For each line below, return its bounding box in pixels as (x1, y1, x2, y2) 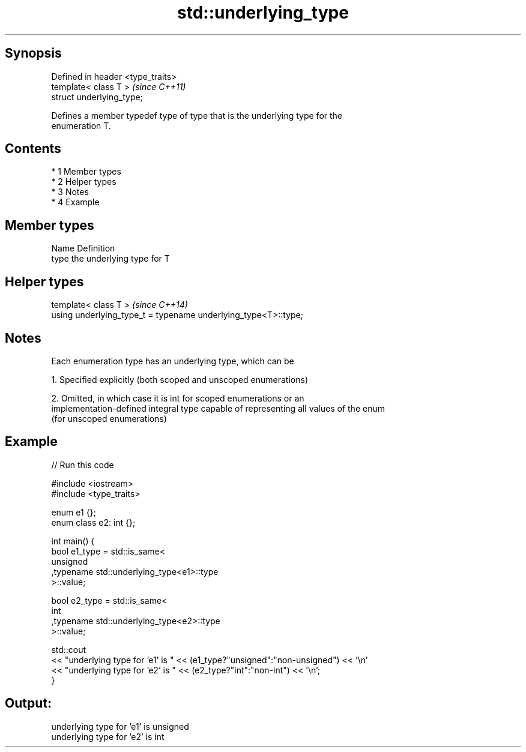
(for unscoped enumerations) (51, 413, 167, 424)
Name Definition (51, 243, 115, 254)
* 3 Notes (51, 187, 89, 197)
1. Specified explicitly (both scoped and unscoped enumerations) (51, 374, 308, 385)
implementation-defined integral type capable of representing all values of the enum (51, 403, 385, 414)
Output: (5, 696, 52, 711)
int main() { (51, 535, 95, 546)
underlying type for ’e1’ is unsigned (51, 721, 189, 732)
